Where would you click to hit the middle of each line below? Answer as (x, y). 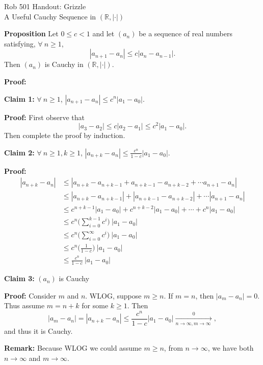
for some (95, 305)
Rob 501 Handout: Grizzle (45, 6)
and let (103, 33)
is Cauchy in (64, 64)
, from (173, 348)
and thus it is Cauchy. (38, 330)
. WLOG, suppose (113, 295)
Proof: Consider (30, 295)
